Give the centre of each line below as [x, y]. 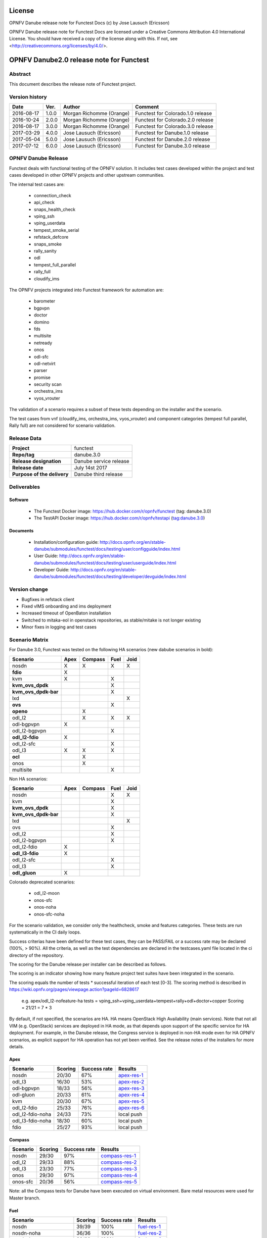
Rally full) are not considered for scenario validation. [62, 425]
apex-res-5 [131, 1101]
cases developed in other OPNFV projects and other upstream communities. [87, 175]
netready [43, 343]
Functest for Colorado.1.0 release [174, 113]
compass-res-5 [119, 1182]
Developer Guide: [52, 570]
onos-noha [45, 907]
